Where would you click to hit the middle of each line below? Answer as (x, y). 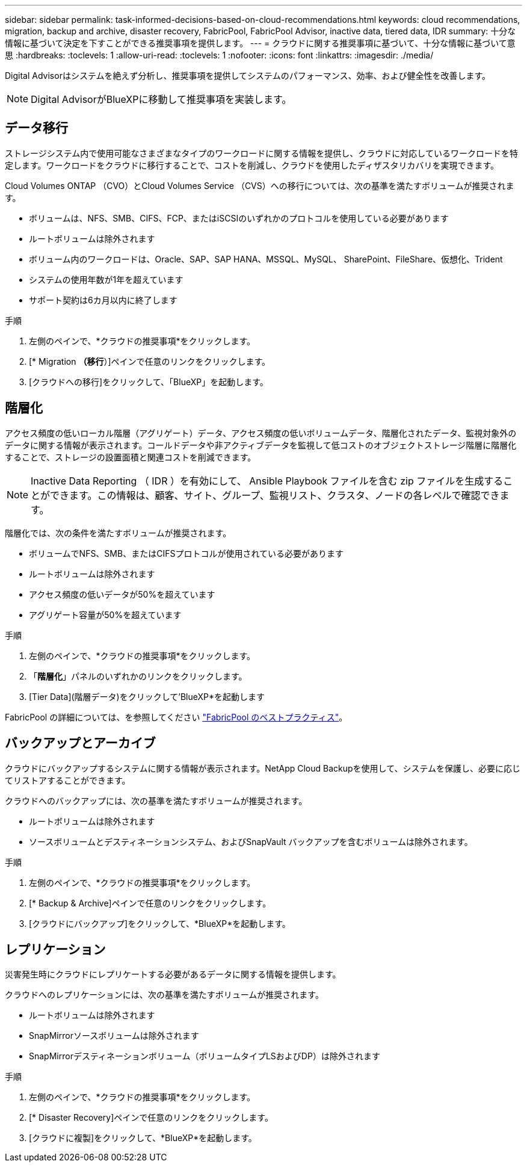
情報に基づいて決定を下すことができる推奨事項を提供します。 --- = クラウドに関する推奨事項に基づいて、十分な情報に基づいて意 (260, 43)
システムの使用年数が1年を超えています (106, 279)
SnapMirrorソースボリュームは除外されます (114, 1036)
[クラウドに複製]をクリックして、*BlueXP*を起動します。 (143, 1138)
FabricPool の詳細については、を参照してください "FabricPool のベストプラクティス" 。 (176, 717)
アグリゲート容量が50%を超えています (105, 614)
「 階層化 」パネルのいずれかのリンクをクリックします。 (138, 676)
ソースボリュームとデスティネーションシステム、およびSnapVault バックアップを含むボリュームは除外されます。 (251, 841)
